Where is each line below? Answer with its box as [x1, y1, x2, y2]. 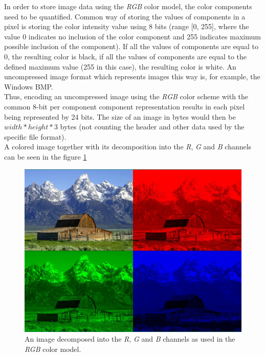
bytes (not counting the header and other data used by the [60, 121, 245, 132]
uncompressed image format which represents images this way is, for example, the [4, 71, 260, 82]
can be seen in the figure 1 [4, 151, 87, 162]
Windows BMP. [4, 81, 53, 92]
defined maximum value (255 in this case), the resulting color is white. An [4, 61, 236, 72]
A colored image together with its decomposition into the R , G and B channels [4, 141, 252, 152]
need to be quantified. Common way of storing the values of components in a [4, 11, 246, 21]
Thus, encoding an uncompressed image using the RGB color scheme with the [4, 91, 249, 102]
